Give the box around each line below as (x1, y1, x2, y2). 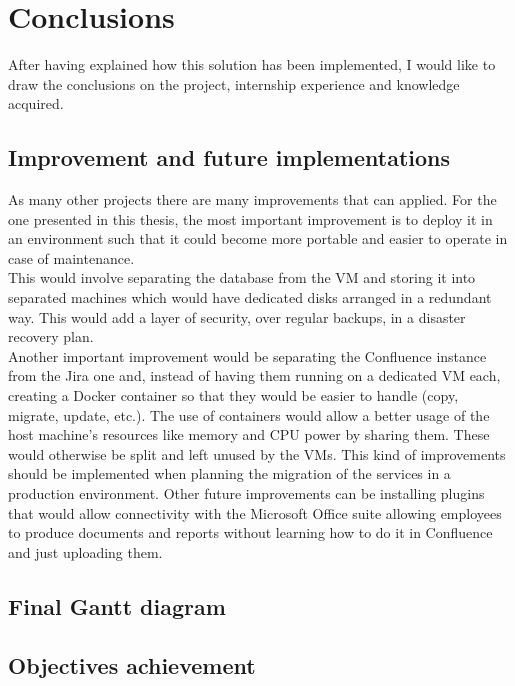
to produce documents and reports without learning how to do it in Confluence (8, 522, 493, 543)
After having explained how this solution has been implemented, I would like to (8, 54, 496, 75)
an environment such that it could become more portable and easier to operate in (8, 228, 508, 249)
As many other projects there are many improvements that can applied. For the (8, 189, 497, 210)
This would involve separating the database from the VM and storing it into (8, 267, 476, 288)
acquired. (8, 93, 64, 114)
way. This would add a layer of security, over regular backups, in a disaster (8, 306, 466, 327)
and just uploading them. (8, 541, 163, 562)
